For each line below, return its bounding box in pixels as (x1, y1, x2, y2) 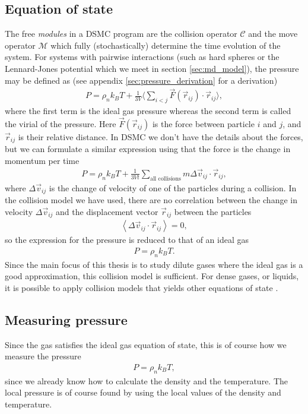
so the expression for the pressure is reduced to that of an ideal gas (5, 233, 249, 246)
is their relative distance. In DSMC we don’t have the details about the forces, (18, 131, 303, 143)
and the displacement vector (56, 205, 158, 217)
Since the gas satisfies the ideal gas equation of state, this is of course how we (5, 338, 287, 350)
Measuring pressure (5, 310, 128, 328)
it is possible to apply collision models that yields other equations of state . (5, 281, 278, 293)
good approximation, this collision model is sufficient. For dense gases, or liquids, (5, 270, 299, 282)
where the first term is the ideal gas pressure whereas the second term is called (5, 105, 291, 117)
